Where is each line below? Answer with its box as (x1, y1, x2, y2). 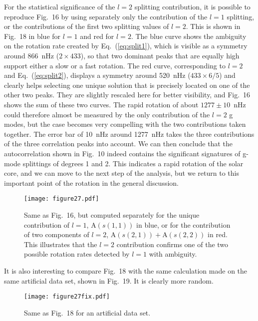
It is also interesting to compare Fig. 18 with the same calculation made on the (4, 265, 248, 276)
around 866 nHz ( (4, 50, 59, 60)
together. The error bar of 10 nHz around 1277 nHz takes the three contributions (4, 128, 255, 139)
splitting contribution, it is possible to (134, 1, 251, 11)
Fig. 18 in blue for (4, 30, 61, 41)
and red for (80, 30, 114, 41)
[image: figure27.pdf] (24, 195, 99, 203)
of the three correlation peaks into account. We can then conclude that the (4, 138, 233, 149)
